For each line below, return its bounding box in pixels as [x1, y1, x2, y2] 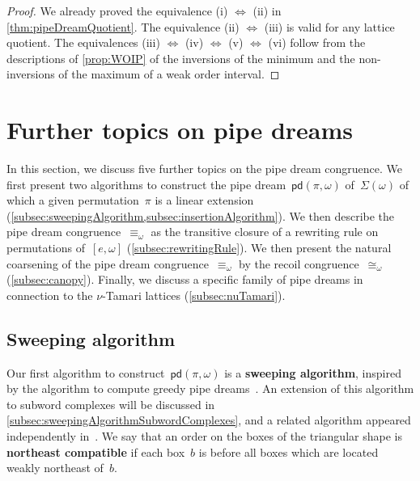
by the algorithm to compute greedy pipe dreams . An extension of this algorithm [6, 380, 414, 397]
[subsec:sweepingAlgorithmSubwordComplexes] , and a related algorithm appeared [6, 411, 411, 428]
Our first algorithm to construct [6, 364, 165, 381]
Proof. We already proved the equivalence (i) [6, 2, 228, 19]
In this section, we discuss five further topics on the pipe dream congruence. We [6, 160, 403, 177]
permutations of [6, 239, 85, 256]
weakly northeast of [6, 459, 104, 476]
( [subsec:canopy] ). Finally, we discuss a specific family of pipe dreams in [6, 271, 363, 288]
